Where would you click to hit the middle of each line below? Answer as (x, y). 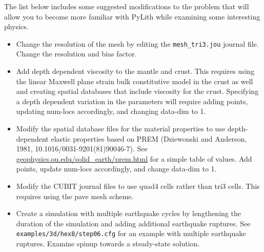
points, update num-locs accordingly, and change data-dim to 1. (116, 169)
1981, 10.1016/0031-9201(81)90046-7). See (82, 149)
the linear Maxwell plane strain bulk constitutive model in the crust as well (135, 81)
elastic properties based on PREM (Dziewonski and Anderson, (149, 138)
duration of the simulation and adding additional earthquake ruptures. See (133, 223)
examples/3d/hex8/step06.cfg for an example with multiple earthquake (131, 233)
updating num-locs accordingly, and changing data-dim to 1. (111, 111)
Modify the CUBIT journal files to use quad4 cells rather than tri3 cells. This (138, 186)
